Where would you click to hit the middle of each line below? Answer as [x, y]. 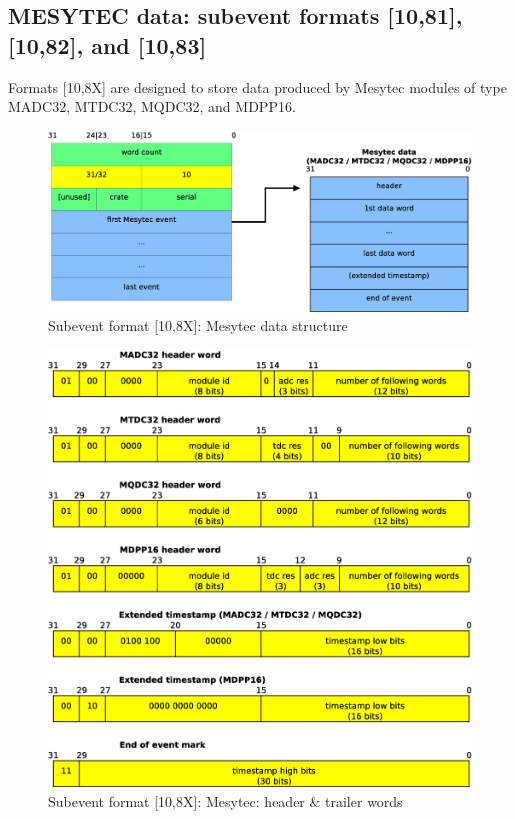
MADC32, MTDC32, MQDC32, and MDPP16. [152, 106]
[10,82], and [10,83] [107, 44]
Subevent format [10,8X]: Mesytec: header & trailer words [225, 800]
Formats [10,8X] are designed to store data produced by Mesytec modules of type [257, 86]
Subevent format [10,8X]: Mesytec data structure [198, 325]
